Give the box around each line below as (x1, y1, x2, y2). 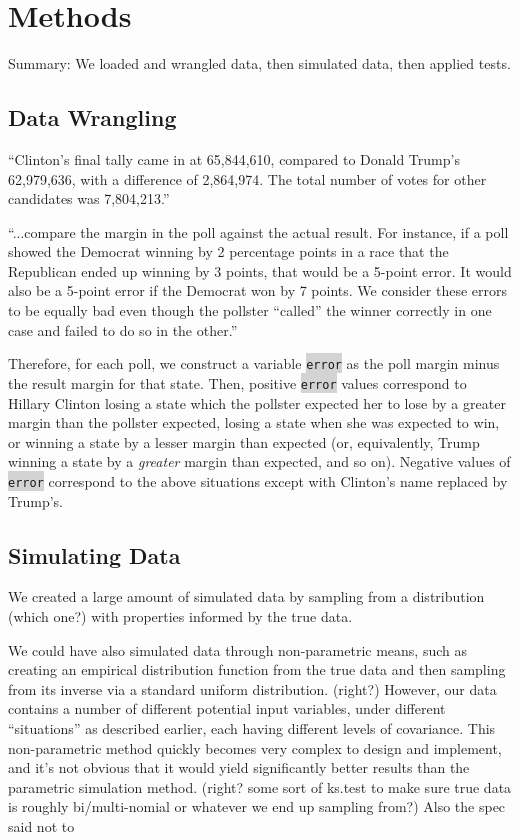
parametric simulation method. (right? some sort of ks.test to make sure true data (8, 776, 512, 797)
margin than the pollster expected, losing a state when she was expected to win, (8, 412, 500, 433)
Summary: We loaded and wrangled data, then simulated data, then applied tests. (8, 53, 511, 74)
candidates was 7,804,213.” (8, 188, 170, 209)
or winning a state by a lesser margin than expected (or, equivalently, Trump (8, 431, 480, 452)
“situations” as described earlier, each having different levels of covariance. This (8, 717, 496, 738)
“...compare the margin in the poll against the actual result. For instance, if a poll (8, 221, 509, 242)
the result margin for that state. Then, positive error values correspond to (8, 372, 467, 393)
